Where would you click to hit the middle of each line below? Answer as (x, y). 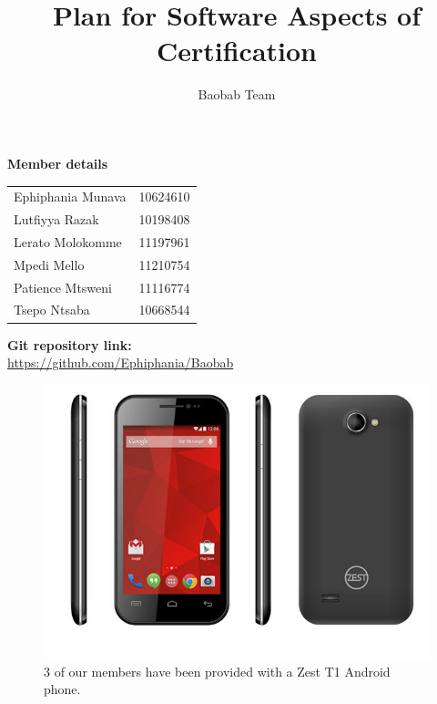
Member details (58, 163)
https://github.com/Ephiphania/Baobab (121, 362)
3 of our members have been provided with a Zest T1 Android (217, 671)
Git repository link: (70, 344)
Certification (237, 51)
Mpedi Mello (49, 264)
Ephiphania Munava (70, 197)
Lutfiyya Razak (56, 219)
